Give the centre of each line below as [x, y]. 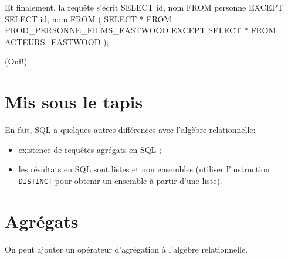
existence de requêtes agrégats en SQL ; [90, 149]
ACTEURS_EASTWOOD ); [57, 41]
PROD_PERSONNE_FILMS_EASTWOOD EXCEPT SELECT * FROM [140, 30]
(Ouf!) [16, 61]
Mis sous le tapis [74, 102]
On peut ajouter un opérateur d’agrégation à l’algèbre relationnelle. [126, 249]
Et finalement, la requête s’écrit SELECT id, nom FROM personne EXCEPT [144, 7]
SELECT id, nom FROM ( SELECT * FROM [88, 18]
